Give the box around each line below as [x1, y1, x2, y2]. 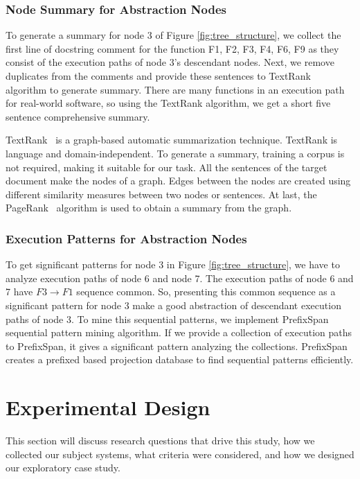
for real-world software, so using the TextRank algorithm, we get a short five [6, 96, 331, 110]
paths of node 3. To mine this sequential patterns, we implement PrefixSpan [6, 311, 329, 326]
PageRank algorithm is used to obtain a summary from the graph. [6, 200, 292, 215]
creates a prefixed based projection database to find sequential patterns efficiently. [6, 352, 354, 367]
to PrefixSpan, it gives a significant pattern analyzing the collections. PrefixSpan [6, 338, 348, 353]
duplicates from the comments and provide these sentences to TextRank [6, 69, 311, 82]
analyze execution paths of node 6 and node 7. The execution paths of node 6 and [6, 270, 354, 285]
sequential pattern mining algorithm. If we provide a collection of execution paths [6, 325, 352, 340]
